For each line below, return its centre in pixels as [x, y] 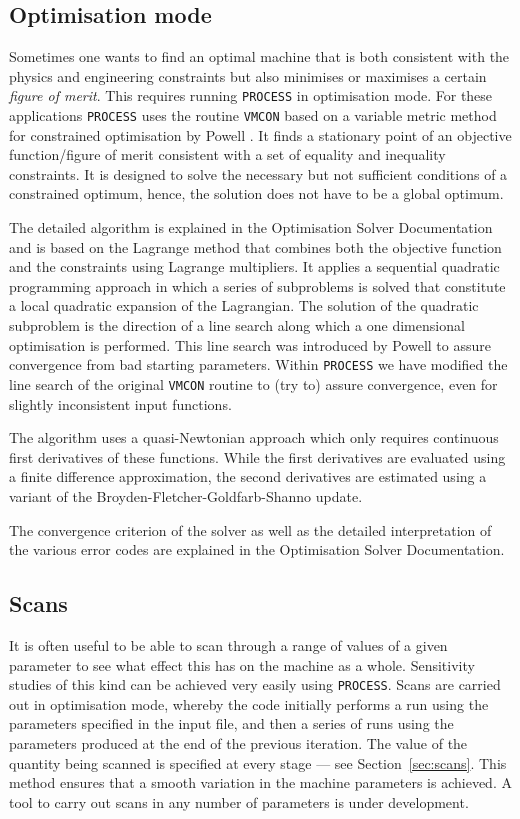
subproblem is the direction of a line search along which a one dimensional [237, 325]
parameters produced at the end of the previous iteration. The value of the [238, 742]
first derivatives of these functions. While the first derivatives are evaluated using [257, 456]
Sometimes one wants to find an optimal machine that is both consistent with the [259, 56]
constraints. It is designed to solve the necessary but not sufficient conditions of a [258, 173]
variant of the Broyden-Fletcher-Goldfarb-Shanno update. [186, 495]
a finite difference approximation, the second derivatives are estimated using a [248, 476]
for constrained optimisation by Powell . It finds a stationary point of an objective [260, 134]
